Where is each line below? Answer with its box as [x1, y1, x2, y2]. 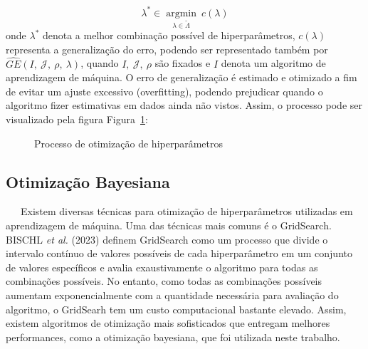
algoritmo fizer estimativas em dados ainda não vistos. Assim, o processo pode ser [6, 98, 362, 113]
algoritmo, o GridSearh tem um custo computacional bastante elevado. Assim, [6, 301, 347, 316]
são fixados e [154, 56, 211, 71]
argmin [166, 8, 196, 19]
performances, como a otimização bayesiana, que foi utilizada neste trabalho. [6, 329, 340, 344]
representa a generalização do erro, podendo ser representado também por [6, 41, 328, 56]
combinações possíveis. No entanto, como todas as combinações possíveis [6, 274, 322, 288]
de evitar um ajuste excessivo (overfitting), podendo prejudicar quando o [6, 83, 323, 98]
